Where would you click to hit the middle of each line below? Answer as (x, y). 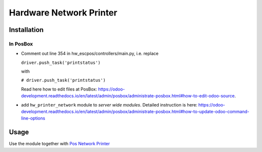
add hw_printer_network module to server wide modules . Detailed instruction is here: (109, 105)
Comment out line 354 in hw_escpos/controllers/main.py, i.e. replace (90, 54)
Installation (26, 30)
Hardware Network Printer (63, 13)
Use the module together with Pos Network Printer (59, 144)
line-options (33, 118)
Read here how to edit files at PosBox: (59, 89)
